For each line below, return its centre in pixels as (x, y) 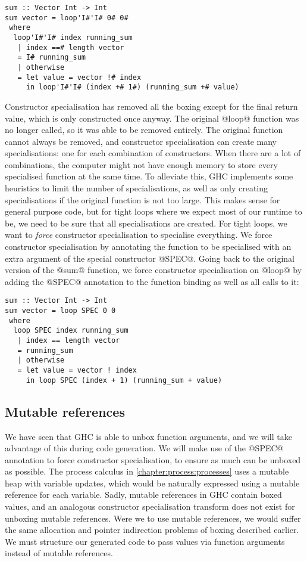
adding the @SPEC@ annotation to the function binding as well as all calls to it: (152, 281)
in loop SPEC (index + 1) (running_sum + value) (124, 380)
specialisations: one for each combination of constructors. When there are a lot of (153, 153)
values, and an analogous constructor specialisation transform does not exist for (150, 506)
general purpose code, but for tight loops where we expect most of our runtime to (153, 211)
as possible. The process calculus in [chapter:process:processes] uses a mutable (147, 471)
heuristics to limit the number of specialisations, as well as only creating (137, 188)
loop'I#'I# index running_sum (73, 37)
